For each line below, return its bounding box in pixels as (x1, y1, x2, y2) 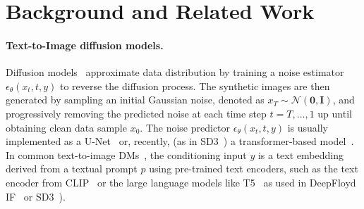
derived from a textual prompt (6, 161, 138, 176)
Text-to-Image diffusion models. (6, 37, 164, 52)
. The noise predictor (140, 120, 231, 134)
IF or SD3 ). (6, 189, 66, 203)
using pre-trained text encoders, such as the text (149, 161, 358, 176)
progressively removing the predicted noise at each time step (6, 106, 267, 120)
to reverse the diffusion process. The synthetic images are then (59, 78, 330, 93)
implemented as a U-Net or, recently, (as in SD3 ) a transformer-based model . (6, 134, 354, 148)
